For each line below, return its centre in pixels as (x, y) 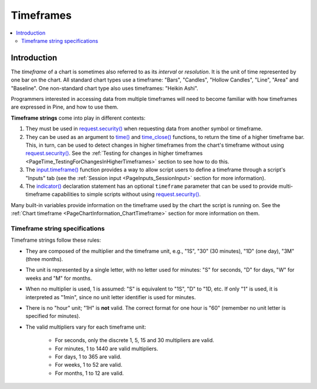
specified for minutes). (53, 316)
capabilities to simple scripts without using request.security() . (126, 194)
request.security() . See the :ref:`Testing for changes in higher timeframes (114, 153)
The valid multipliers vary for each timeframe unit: (86, 327)
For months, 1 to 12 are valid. (90, 373)
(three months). (44, 259)
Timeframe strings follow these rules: (56, 240)
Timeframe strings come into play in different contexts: (78, 118)
